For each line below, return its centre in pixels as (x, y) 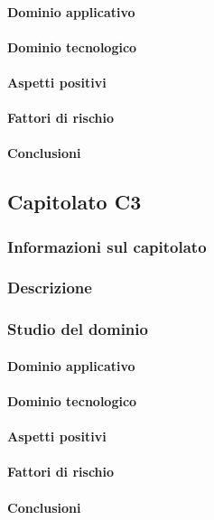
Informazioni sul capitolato (107, 246)
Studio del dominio (78, 329)
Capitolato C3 (74, 202)
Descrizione (50, 288)
